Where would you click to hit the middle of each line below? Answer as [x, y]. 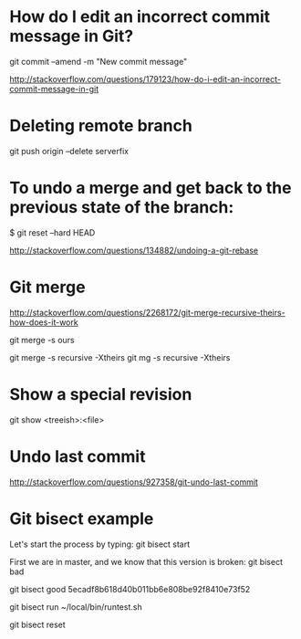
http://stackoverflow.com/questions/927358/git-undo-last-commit [134, 482]
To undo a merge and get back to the [150, 188]
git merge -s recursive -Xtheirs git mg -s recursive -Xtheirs [120, 357]
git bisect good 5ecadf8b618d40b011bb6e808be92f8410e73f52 [130, 589]
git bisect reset [37, 624]
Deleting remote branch [101, 126]
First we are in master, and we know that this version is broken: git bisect [146, 561]
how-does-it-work [44, 322]
